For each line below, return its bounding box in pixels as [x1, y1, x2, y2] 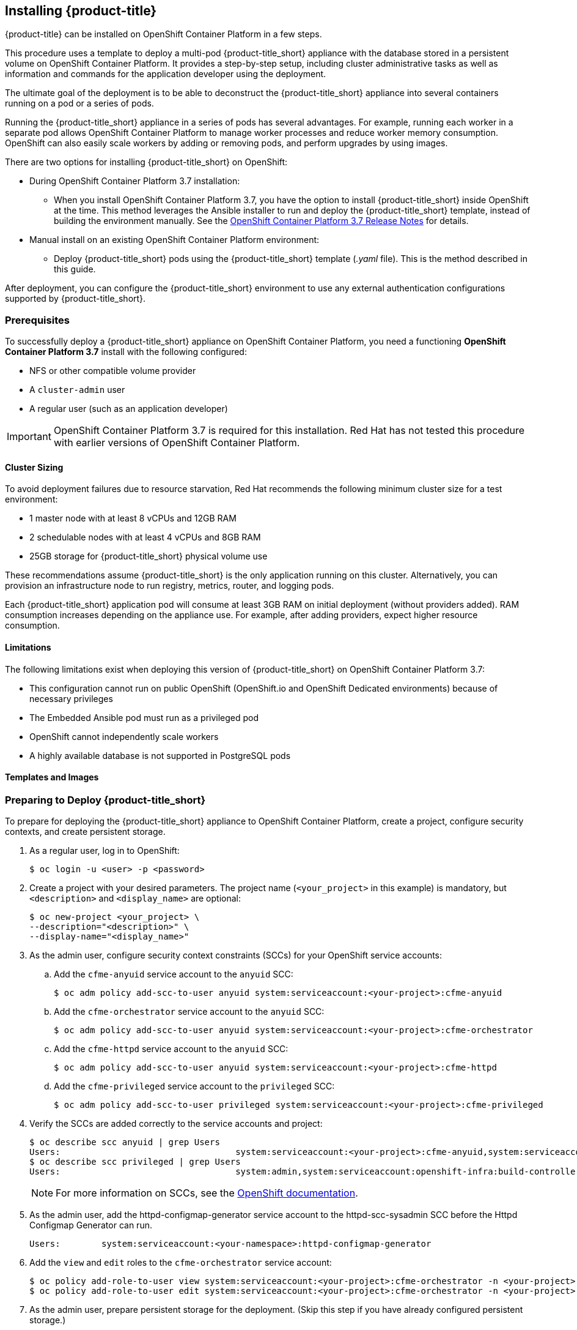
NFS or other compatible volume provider [29, 365, 196, 376]
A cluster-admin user [29, 384, 125, 395]
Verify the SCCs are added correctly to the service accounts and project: [29, 1118, 323, 1129]
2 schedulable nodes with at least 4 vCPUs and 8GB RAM [29, 532, 261, 543]
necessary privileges [29, 693, 113, 704]
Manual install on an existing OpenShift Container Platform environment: [29, 234, 320, 245]
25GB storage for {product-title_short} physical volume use [29, 551, 268, 562]
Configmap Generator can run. [29, 1220, 152, 1231]
